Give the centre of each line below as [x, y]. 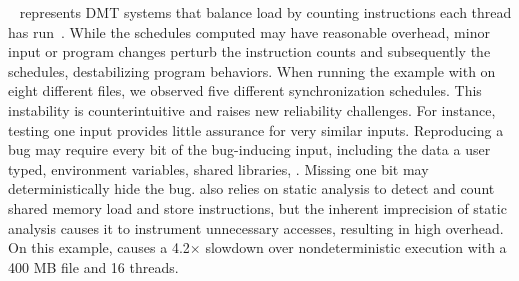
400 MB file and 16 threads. [93, 266]
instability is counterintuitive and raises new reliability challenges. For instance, [252, 109]
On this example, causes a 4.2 [99, 247]
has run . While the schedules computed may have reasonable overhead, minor [249, 31]
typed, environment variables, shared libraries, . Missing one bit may [218, 168]
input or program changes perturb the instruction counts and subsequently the [249, 51]
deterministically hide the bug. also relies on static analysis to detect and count [251, 188]
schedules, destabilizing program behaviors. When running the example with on [252, 70]
